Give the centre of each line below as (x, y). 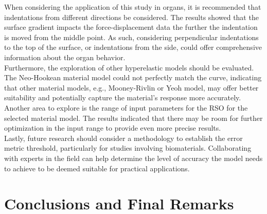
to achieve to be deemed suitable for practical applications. (97, 168)
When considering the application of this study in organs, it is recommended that (133, 7)
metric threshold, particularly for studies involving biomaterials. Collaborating (128, 148)
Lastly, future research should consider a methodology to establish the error (123, 138)
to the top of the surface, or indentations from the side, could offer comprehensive (133, 47)
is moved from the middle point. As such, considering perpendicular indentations (131, 37)
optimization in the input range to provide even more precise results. (113, 128)
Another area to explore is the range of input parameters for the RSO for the (126, 107)
